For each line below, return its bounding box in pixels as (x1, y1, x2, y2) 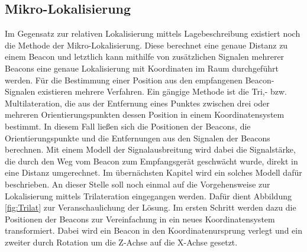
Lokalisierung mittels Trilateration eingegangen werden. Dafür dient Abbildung (5, 189, 292, 202)
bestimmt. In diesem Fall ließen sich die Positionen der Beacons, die (5, 119, 251, 132)
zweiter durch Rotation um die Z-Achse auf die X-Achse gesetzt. (5, 235, 238, 248)
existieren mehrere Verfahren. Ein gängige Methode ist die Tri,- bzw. (38, 85, 287, 98)
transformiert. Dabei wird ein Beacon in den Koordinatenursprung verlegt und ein (5, 224, 302, 237)
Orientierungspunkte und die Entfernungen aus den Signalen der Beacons (5, 131, 270, 144)
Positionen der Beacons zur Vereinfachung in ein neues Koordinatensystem (5, 212, 275, 225)
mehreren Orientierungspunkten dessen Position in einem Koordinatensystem (5, 108, 285, 121)
